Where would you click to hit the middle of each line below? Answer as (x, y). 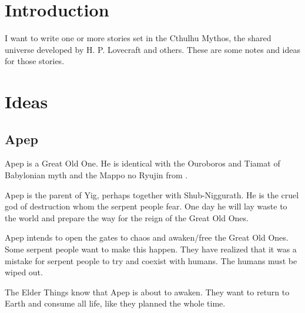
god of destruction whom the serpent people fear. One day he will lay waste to (146, 206)
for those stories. (35, 61)
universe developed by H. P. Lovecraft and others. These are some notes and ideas (153, 49)
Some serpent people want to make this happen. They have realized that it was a (151, 249)
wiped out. (24, 272)
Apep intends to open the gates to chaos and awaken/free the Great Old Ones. (147, 237)
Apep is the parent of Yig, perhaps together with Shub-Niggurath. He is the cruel (152, 194)
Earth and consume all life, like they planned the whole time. (115, 303)
